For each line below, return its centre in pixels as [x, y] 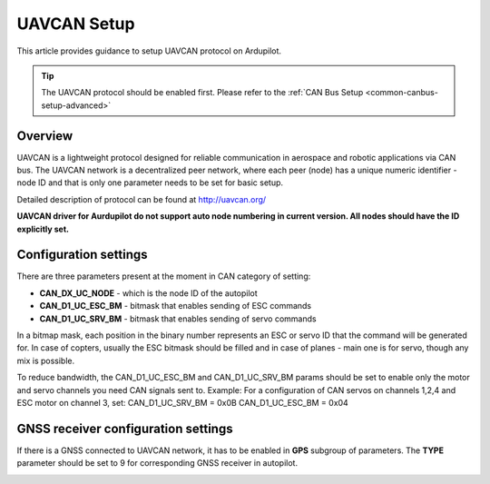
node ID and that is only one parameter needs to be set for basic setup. [150, 183]
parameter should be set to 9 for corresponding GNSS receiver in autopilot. [157, 463]
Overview [45, 136]
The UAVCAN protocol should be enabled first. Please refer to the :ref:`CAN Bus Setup [202, 93]
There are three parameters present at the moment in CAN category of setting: [164, 276]
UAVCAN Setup [76, 24]
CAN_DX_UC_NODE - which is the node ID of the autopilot [148, 293]
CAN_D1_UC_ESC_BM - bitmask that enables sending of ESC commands [176, 306]
